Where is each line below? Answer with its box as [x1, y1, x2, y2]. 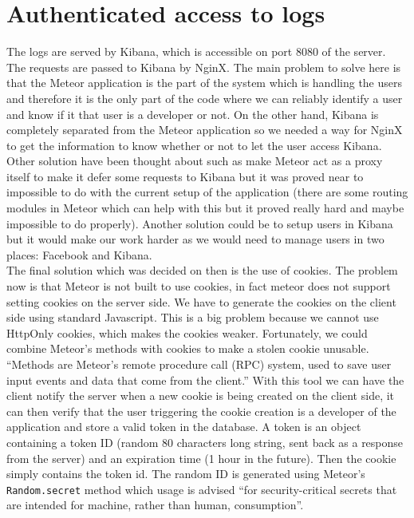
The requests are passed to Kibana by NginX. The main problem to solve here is [6, 58, 401, 75]
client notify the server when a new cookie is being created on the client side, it [6, 387, 395, 404]
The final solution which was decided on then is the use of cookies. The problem [6, 262, 398, 279]
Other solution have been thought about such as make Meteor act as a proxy [6, 152, 383, 169]
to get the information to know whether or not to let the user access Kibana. [6, 136, 382, 153]
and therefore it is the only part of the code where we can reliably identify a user [6, 89, 403, 106]
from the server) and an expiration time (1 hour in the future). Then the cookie [6, 449, 396, 466]
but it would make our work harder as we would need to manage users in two [6, 231, 384, 247]
